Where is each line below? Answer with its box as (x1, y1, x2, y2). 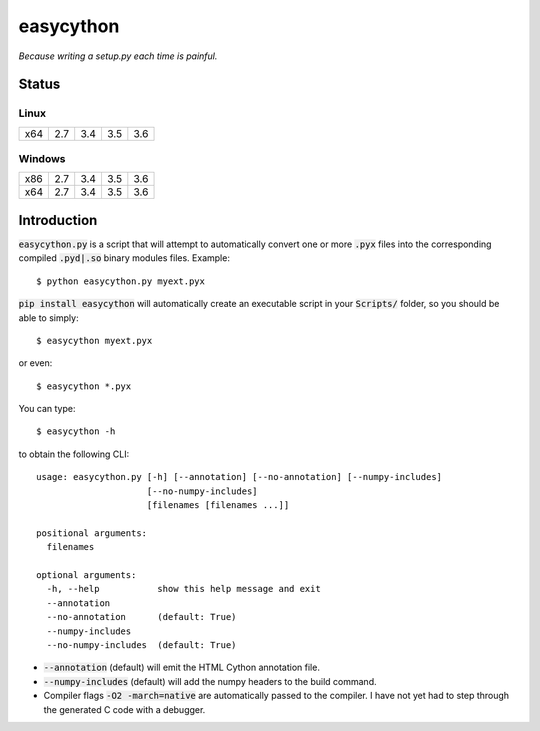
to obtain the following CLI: (18, 448, 130, 460)
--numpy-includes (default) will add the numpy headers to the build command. (43, 675, 377, 687)
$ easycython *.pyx (36, 380, 132, 392)
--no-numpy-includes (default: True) (46, 639, 237, 650)
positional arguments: (36, 527, 148, 539)
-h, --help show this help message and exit (46, 583, 322, 595)
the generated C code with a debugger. (43, 703, 206, 715)
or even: (18, 357, 53, 369)
